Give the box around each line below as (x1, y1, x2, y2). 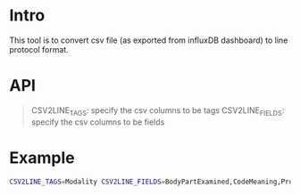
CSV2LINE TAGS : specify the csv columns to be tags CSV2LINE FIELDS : (30, 104, 285, 118)
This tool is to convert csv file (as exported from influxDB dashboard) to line (9, 35, 288, 45)
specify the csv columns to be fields (30, 117, 165, 127)
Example (9, 148, 75, 167)
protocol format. (9, 44, 69, 54)
